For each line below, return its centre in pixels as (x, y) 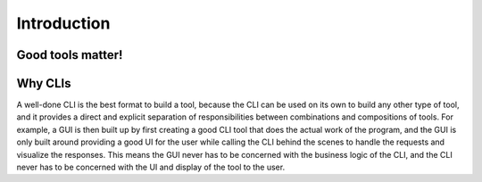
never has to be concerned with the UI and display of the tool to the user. (151, 167)
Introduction (63, 23)
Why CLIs (44, 83)
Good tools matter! (70, 55)
